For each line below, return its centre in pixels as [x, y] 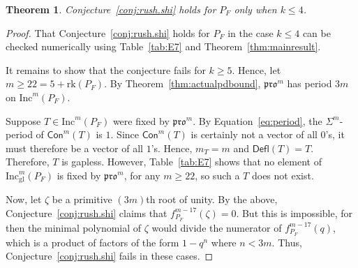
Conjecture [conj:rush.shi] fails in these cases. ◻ [110, 256]
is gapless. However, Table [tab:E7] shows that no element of [192, 162]
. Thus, [287, 242]
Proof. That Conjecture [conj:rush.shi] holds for [108, 32]
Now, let [24, 199]
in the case [251, 32]
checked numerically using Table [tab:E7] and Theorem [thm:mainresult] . [163, 46]
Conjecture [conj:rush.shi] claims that [87, 213]
